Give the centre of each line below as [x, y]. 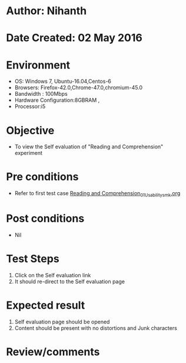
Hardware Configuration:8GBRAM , [57, 100]
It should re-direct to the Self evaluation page [70, 281]
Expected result [46, 305]
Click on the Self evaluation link [53, 275]
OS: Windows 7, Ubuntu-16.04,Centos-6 [63, 82]
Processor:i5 [30, 106]
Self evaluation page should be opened [62, 322]
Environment [38, 65]
